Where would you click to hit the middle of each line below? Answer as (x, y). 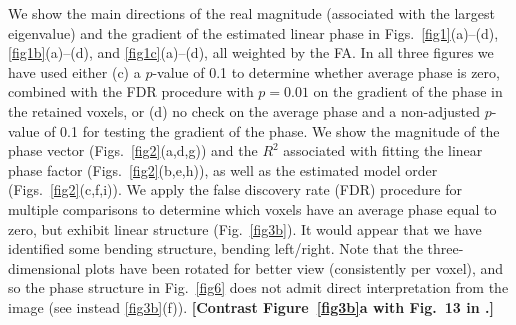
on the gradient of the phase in (408, 91)
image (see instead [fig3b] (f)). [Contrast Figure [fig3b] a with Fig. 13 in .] (251, 306)
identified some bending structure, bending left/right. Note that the (215, 248)
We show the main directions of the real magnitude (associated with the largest (251, 13)
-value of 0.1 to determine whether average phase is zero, (326, 71)
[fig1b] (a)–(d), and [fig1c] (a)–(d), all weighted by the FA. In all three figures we (251, 52)
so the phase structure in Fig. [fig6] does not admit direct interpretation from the (258, 287)
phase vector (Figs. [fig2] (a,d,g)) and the (133, 150)
